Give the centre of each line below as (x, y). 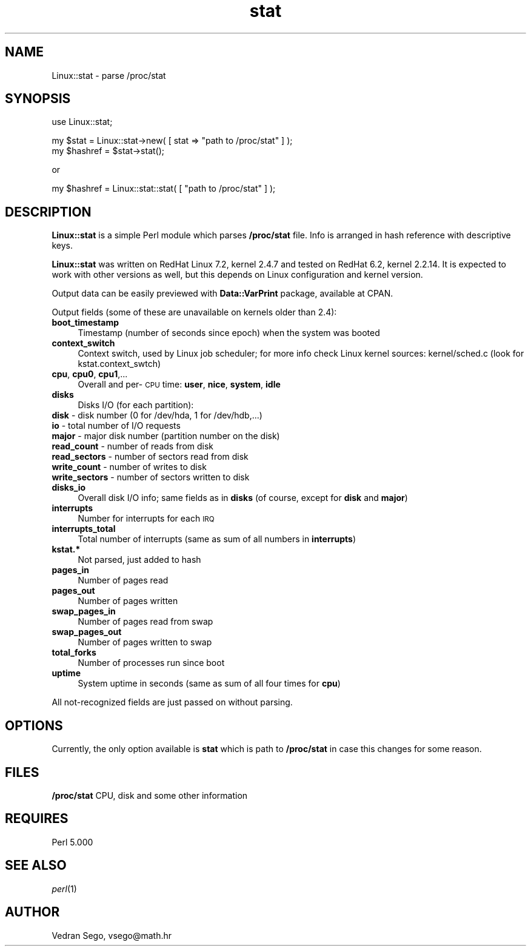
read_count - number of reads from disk (133, 446)
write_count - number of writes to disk (129, 467)
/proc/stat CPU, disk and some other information (150, 795)
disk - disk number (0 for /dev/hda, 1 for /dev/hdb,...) (157, 415)
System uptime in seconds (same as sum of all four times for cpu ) (209, 684)
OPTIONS (34, 725)
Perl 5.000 (72, 842)
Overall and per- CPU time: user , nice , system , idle (179, 385)
